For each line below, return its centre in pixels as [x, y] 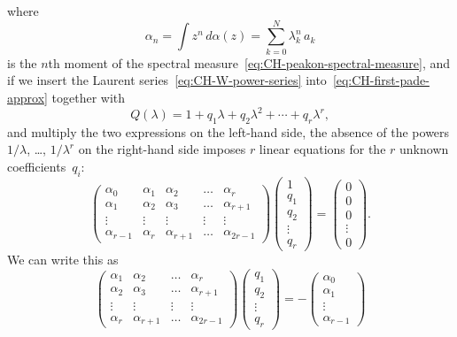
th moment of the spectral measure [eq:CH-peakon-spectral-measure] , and [249, 62]
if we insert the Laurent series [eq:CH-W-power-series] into [167, 80]
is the [22, 62]
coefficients [37, 166]
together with [89, 97]
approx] [27, 97]
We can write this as [63, 260]
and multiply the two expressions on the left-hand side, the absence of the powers [228, 131]
